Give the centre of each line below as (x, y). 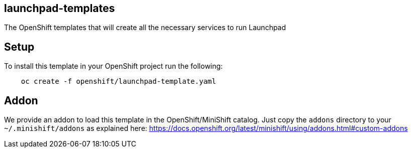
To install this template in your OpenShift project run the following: (113, 66)
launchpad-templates (60, 8)
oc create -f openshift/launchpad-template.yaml (118, 82)
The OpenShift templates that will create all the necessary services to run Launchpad (145, 28)
